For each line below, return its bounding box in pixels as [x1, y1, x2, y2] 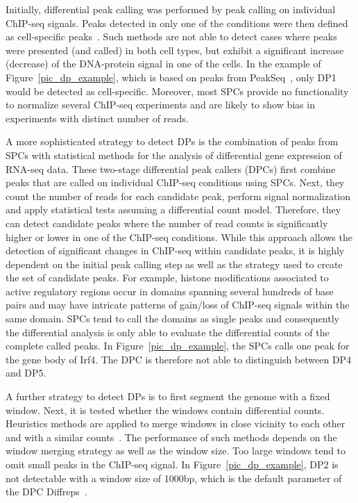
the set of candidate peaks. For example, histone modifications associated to [6, 270, 329, 285]
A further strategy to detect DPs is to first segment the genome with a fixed [6, 389, 330, 404]
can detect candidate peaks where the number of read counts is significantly [6, 215, 328, 230]
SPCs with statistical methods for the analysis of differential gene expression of [6, 147, 342, 162]
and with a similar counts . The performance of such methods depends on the [6, 429, 337, 444]
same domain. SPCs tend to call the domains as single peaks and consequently [6, 311, 339, 326]
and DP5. [6, 365, 46, 380]
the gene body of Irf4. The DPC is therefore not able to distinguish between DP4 [6, 352, 352, 366]
